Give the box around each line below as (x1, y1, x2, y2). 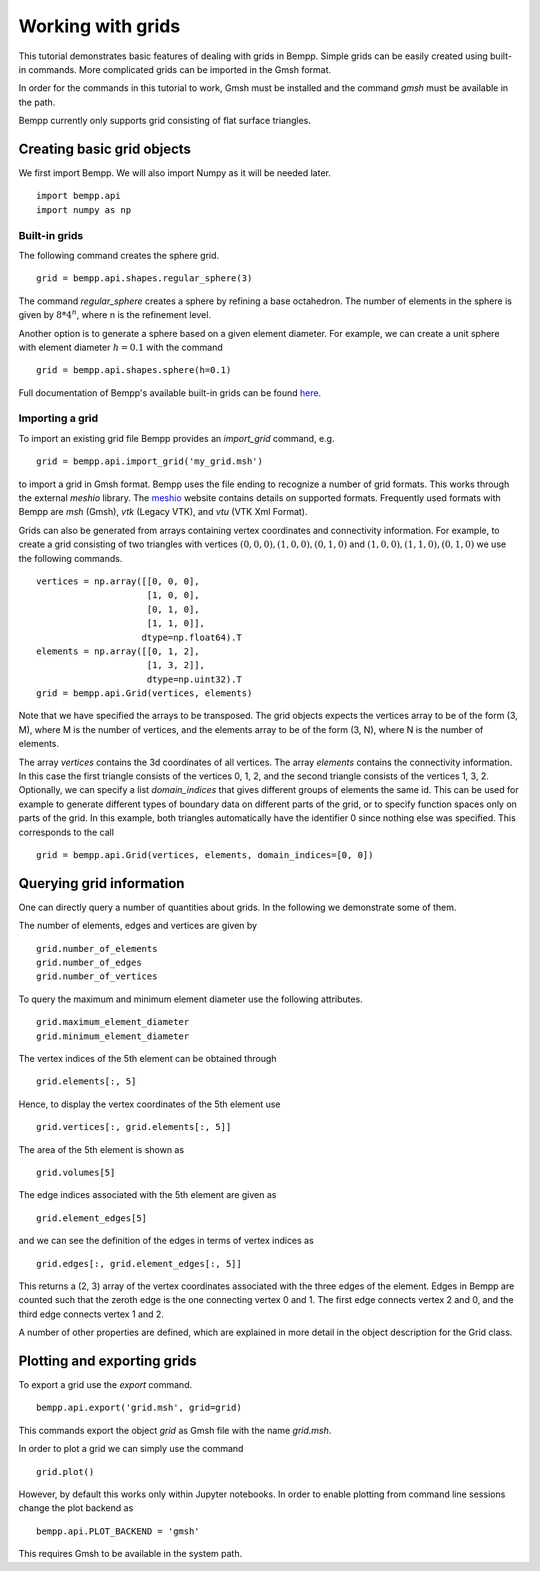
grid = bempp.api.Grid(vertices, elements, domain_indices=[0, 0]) (36, 849, 374, 860)
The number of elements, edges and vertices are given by (18, 920, 258, 932)
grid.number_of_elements (36, 943, 158, 954)
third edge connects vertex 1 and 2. (18, 1308, 165, 1320)
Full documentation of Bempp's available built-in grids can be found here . (18, 386, 322, 399)
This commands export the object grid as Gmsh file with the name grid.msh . (18, 1424, 332, 1436)
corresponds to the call (18, 826, 115, 838)
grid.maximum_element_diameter (36, 1016, 190, 1028)
